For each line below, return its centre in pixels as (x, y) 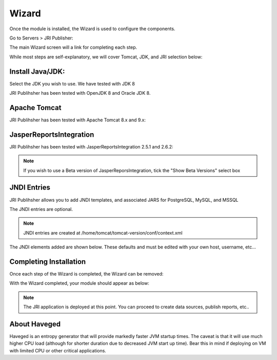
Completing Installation (48, 261)
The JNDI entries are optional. (41, 209)
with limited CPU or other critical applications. (58, 350)
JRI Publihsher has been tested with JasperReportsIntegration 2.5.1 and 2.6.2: (91, 146)
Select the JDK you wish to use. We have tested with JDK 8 (72, 83)
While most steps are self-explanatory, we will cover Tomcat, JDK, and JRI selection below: (106, 57)
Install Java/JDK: (37, 71)
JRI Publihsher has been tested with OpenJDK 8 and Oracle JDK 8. (80, 93)
